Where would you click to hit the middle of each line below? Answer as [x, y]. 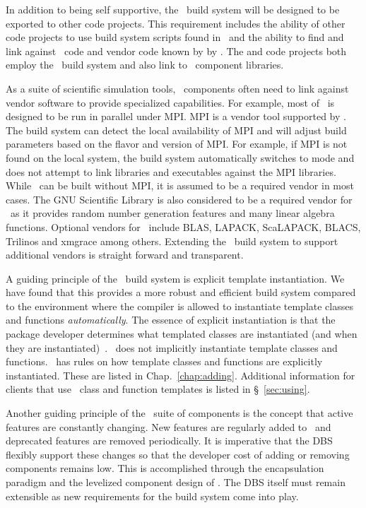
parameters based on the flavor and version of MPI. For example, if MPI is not [177, 144]
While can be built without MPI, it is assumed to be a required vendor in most [180, 185]
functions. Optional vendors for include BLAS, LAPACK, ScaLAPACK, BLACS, [183, 226]
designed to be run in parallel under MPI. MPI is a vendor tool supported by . [176, 116]
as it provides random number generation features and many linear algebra [172, 213]
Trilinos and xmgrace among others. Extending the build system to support [172, 241]
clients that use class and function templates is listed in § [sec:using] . [158, 389]
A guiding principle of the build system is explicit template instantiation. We [175, 278]
